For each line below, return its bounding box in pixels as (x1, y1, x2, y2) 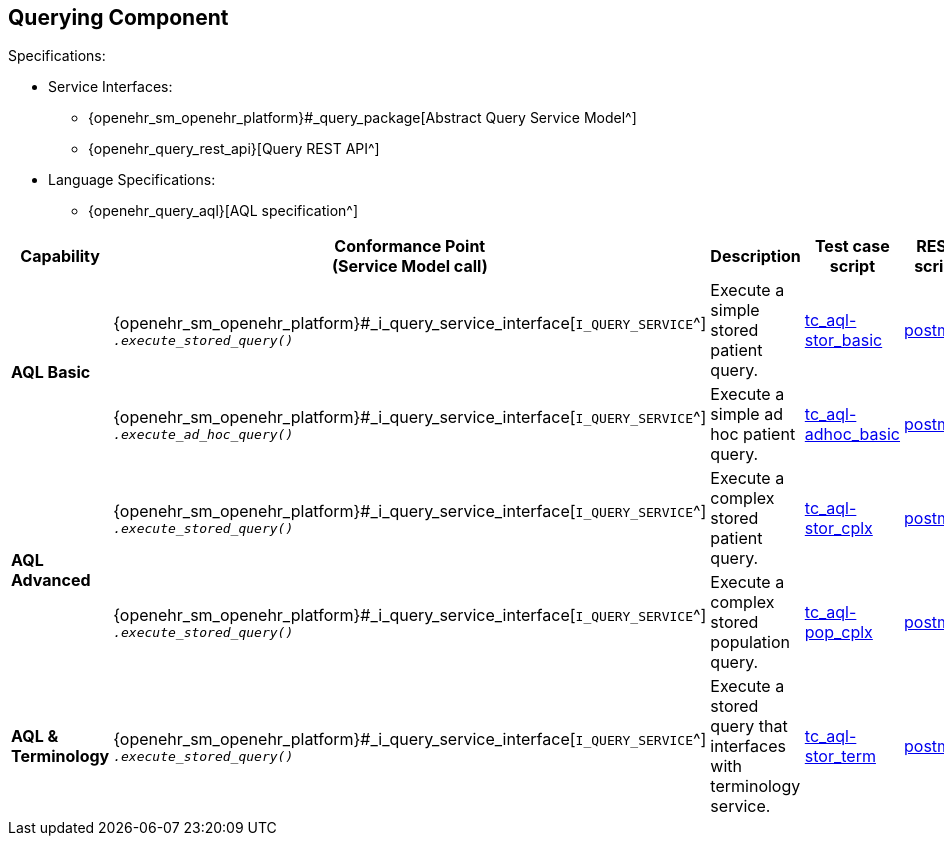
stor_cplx (804, 518, 873, 539)
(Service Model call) (331, 256, 488, 277)
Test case (814, 236, 890, 257)
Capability (20, 246, 100, 267)
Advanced (11, 570, 91, 591)
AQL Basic (11, 362, 91, 383)
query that (710, 716, 788, 737)
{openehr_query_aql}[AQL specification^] (88, 202, 359, 220)
